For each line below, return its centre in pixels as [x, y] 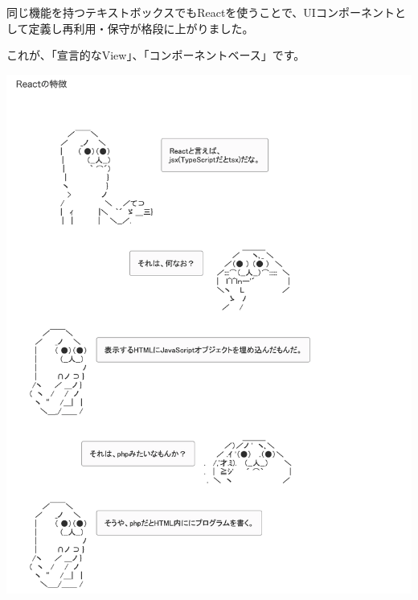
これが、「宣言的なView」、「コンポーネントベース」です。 [156, 55]
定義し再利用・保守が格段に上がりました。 [141, 28]
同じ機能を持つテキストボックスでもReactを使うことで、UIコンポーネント [201, 12]
